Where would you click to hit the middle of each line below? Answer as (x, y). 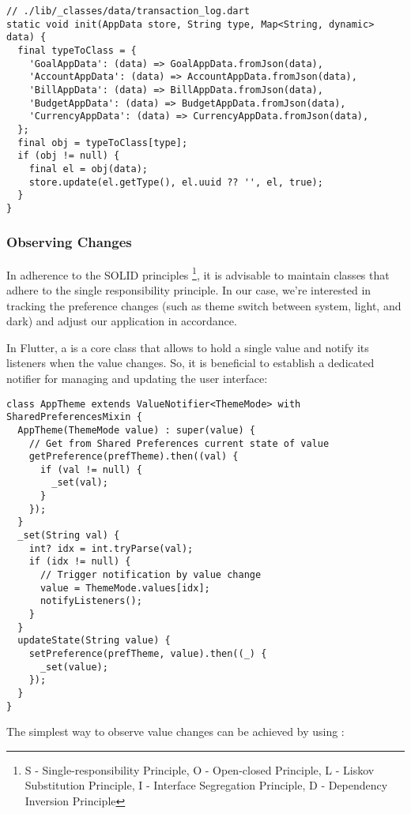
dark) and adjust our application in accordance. (122, 321)
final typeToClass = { (77, 50)
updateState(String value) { (94, 641)
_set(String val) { (69, 536)
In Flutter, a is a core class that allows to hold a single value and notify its (188, 347)
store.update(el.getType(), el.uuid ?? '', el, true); (176, 182)
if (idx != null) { (80, 562)
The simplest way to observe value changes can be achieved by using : (175, 731)
